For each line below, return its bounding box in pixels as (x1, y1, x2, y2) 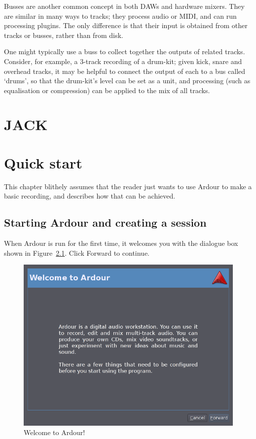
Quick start (4, 152, 82, 172)
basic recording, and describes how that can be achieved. (4, 191, 176, 201)
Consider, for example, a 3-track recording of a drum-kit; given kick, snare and (4, 56, 242, 66)
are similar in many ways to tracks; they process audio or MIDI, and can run (4, 10, 237, 21)
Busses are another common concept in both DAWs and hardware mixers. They (4, 1, 245, 11)
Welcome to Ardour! (24, 427, 85, 438)
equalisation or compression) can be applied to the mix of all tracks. (4, 85, 210, 95)
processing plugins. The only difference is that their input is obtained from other (4, 20, 248, 31)
